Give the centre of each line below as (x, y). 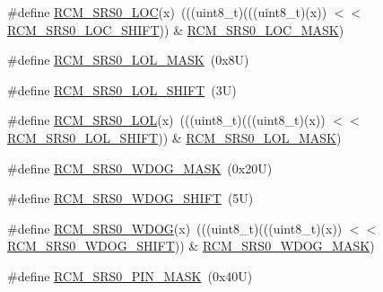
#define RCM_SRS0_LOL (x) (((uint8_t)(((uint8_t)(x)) (166, 120)
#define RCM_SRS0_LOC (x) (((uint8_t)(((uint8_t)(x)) (167, 12)
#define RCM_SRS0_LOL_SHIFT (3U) (122, 89)
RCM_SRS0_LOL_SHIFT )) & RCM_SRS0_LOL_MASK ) (174, 137)
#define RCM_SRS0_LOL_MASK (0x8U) (128, 60)
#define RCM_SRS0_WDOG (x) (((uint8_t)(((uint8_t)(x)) (175, 228)
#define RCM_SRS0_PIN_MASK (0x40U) (130, 275)
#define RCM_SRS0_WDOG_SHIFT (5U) (131, 198)
